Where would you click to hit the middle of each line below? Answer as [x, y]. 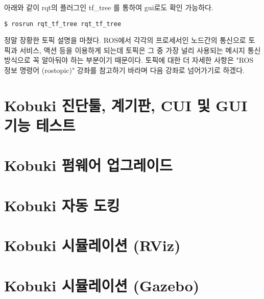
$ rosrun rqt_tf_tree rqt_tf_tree [63, 24]
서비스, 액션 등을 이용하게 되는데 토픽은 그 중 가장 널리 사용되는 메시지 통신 [140, 50]
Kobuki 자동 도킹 [62, 205]
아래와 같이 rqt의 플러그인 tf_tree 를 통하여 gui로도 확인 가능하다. [109, 7]
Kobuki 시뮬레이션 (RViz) [92, 245]
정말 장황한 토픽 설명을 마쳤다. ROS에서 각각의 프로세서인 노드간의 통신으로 [125, 40]
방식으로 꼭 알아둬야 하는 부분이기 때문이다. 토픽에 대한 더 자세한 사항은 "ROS [129, 60]
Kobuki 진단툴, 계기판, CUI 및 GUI [126, 105]
